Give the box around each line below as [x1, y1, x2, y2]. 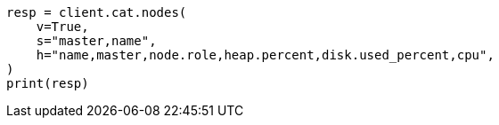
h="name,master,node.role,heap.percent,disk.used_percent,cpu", [36, 48, 495, 62]
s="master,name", [36, 34, 157, 48]
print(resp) [6, 76, 89, 90]
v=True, [36, 20, 89, 34]
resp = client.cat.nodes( [6, 5, 187, 20]
